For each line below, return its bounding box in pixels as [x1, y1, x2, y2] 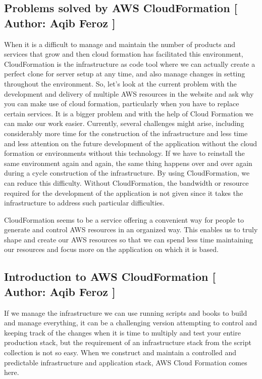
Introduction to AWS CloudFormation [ [4, 269, 216, 284]
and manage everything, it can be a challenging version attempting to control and [4, 317, 257, 328]
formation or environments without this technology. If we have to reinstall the [4, 148, 245, 158]
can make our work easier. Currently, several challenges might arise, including [4, 118, 244, 129]
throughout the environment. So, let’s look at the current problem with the [4, 78, 237, 89]
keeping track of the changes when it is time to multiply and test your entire [4, 327, 241, 338]
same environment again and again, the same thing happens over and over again [4, 157, 252, 168]
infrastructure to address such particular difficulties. [4, 197, 165, 208]
